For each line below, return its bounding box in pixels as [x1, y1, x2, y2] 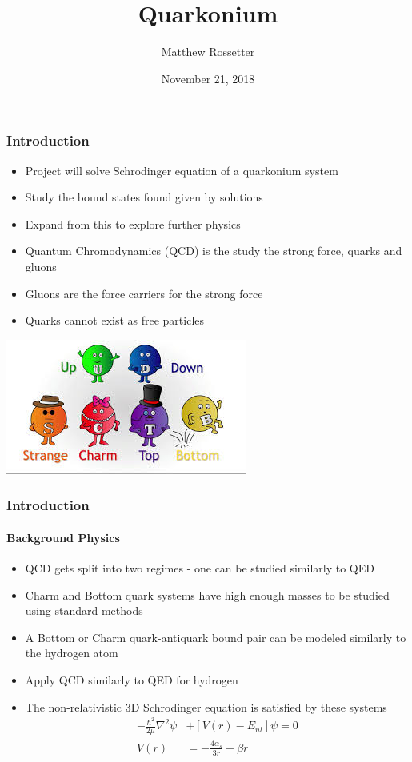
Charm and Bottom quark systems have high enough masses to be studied [25, 586, 390, 603]
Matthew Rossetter [161, 43, 255, 60]
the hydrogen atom [25, 644, 118, 661]
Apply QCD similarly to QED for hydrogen [25, 671, 238, 688]
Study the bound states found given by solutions [25, 189, 263, 205]
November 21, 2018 [161, 70, 255, 86]
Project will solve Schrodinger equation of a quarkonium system [25, 162, 338, 178]
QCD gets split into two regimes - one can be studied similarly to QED [25, 560, 374, 576]
